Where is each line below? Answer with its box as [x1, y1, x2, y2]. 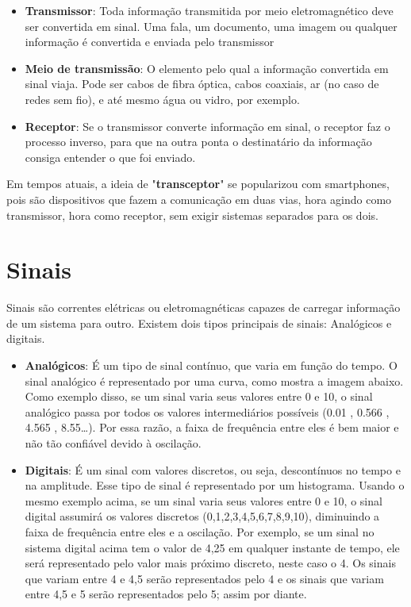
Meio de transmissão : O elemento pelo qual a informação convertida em [25, 60, 389, 76]
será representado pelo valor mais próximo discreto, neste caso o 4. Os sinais [25, 555, 396, 571]
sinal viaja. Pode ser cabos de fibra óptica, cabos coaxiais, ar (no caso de [25, 75, 379, 92]
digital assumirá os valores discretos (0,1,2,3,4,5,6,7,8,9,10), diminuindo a [25, 508, 380, 524]
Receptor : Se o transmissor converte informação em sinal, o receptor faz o [25, 117, 390, 134]
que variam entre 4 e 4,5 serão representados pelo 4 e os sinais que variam [25, 570, 384, 586]
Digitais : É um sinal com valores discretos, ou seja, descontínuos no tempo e [25, 461, 401, 478]
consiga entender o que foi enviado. [25, 148, 196, 165]
